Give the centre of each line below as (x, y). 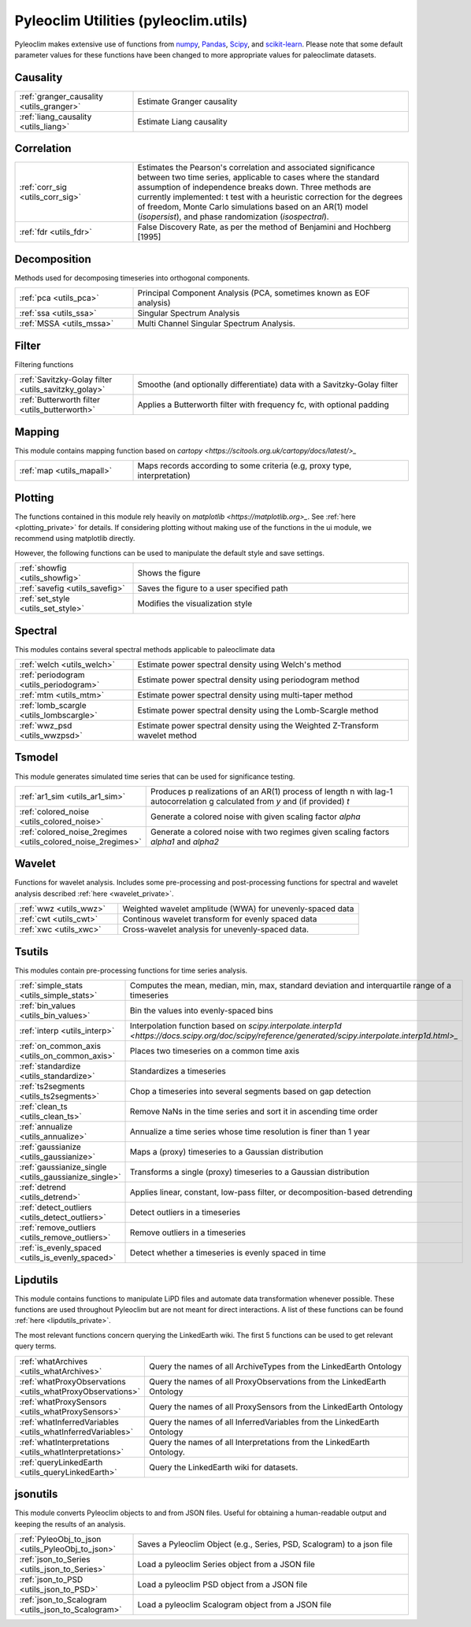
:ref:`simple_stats (51, 986)
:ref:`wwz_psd (46, 726)
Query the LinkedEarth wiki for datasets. (224, 1467)
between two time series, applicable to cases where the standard (258, 177)
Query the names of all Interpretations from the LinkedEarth (260, 1442)
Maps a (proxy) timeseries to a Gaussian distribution (227, 1152)
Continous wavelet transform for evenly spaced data (220, 919)
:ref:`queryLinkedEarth (61, 1462)
